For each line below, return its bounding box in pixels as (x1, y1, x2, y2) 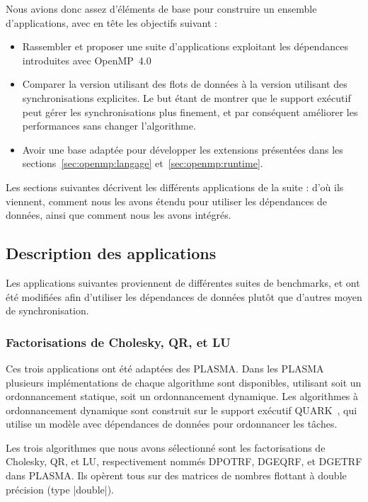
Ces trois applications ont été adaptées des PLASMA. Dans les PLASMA (6, 360, 324, 375)
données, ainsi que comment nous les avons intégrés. (6, 207, 231, 222)
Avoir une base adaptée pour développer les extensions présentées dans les (22, 142, 343, 156)
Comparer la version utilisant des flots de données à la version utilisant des (22, 76, 347, 91)
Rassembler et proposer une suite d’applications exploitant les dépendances (22, 39, 348, 54)
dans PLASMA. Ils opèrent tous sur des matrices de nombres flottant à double (6, 468, 347, 483)
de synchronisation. (6, 303, 89, 318)
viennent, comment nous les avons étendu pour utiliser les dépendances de (6, 193, 327, 208)
